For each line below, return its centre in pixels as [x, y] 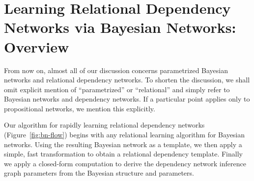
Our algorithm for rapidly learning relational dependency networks [104, 125]
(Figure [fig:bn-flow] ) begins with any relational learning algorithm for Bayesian [125, 135]
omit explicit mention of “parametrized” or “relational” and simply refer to [117, 89]
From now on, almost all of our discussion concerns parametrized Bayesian [116, 70]
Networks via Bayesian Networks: [120, 27]
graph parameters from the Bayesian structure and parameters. [99, 173]
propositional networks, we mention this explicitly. [80, 108]
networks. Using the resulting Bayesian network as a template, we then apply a [123, 144]
